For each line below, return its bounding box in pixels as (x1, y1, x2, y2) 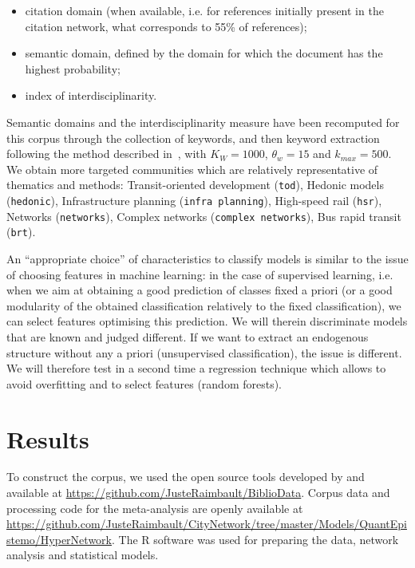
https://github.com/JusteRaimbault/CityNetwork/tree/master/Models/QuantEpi (6, 515, 407, 532)
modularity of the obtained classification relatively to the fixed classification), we (6, 297, 401, 314)
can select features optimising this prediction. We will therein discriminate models (6, 313, 408, 329)
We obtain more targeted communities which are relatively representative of (6, 160, 378, 177)
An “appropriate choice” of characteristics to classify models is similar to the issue (6, 250, 409, 266)
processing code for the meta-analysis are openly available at (6, 499, 303, 516)
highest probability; (25, 60, 121, 77)
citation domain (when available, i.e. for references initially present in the (25, 2, 384, 18)
